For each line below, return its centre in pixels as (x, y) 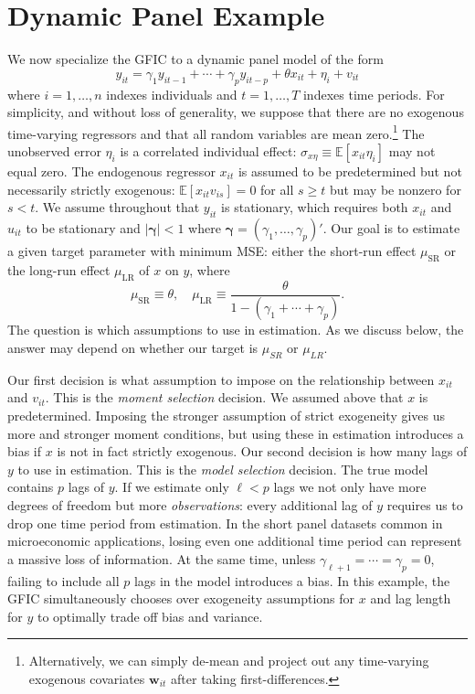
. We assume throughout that (117, 207)
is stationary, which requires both (315, 207)
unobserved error (54, 150)
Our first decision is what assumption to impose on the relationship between (221, 379)
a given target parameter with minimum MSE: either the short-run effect (212, 250)
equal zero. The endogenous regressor (111, 171)
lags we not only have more (350, 487)
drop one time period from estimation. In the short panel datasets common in (225, 523)
